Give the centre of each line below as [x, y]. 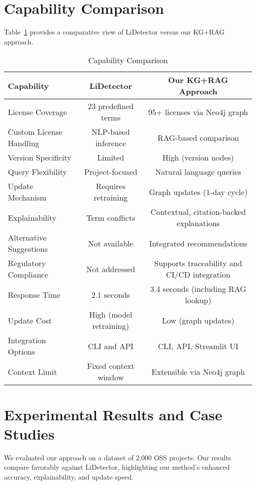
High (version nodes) [198, 158]
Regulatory [27, 263]
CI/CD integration [198, 275]
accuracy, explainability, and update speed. [69, 476]
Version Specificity [40, 158]
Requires [111, 186]
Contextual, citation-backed [198, 212]
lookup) [198, 300]
